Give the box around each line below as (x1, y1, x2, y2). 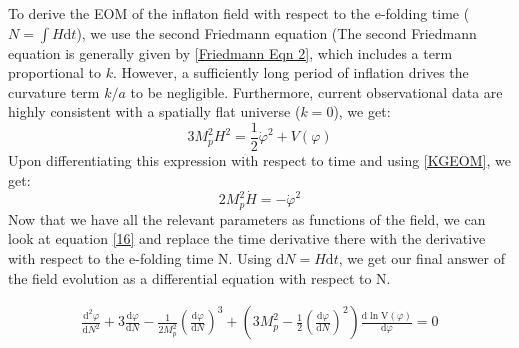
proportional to (8, 62, 102, 83)
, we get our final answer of (338, 248, 505, 269)
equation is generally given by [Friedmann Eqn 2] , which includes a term (8, 42, 453, 63)
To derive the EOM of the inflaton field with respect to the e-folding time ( (8, 3, 470, 23)
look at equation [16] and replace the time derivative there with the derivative (8, 228, 486, 249)
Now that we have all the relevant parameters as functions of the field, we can (8, 208, 486, 229)
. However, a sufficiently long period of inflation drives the (113, 62, 469, 83)
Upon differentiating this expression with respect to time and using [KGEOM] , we (8, 150, 511, 171)
